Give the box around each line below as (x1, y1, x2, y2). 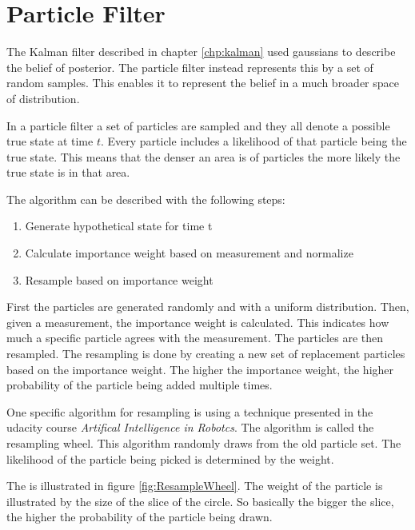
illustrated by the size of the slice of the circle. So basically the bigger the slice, (6, 492, 394, 509)
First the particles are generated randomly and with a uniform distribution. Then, (6, 298, 409, 315)
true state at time (6, 133, 94, 149)
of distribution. (6, 90, 80, 106)
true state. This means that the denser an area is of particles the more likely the (6, 148, 401, 165)
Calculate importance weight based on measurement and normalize (25, 245, 353, 261)
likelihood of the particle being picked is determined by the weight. (6, 450, 334, 467)
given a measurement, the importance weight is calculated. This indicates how (6, 313, 389, 330)
